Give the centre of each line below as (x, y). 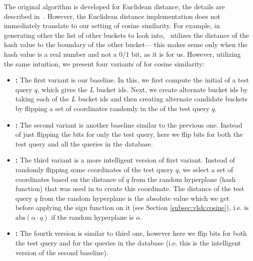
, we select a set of (206, 169)
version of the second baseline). (62, 252)
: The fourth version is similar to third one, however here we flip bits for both (131, 233)
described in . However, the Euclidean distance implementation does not (112, 16)
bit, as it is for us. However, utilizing (186, 54)
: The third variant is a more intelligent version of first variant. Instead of (125, 160)
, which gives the (62, 89)
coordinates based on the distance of (70, 179)
